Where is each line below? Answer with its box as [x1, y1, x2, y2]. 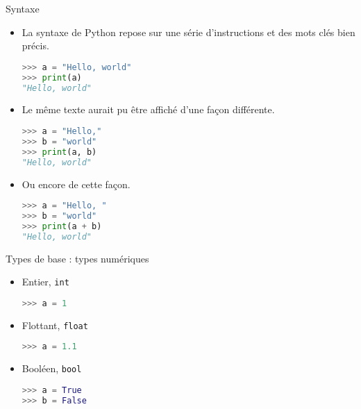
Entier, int [22, 274, 69, 289]
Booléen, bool [22, 361, 82, 376]
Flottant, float [22, 317, 88, 332]
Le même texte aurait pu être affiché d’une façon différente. [22, 102, 275, 117]
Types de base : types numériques [6, 251, 149, 265]
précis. [22, 38, 49, 53]
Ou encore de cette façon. [22, 176, 131, 191]
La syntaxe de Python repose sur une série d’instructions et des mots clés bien [22, 24, 355, 39]
